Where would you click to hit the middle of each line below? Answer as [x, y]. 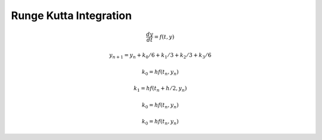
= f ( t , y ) [164, 37]
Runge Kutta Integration [72, 15]
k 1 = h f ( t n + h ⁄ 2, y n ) [160, 89]
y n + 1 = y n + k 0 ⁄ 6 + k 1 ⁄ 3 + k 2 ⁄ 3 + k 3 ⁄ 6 [160, 56]
